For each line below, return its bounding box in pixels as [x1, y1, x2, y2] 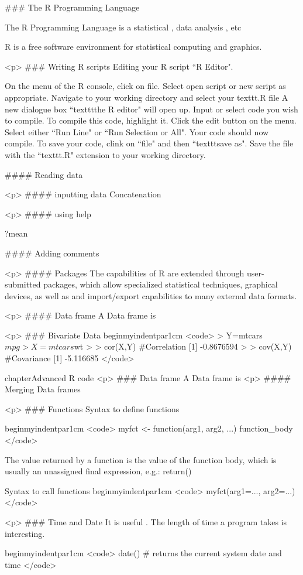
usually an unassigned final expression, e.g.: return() [5, 465, 192, 477]
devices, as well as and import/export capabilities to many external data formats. [5, 289, 297, 302]
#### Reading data [5, 168, 83, 180]
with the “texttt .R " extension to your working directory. [5, 148, 206, 160]
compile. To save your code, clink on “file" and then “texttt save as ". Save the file [5, 137, 294, 149]
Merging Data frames [5, 383, 81, 395]
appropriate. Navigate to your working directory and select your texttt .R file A [5, 91, 288, 103]
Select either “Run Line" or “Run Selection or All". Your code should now [5, 125, 269, 138]
